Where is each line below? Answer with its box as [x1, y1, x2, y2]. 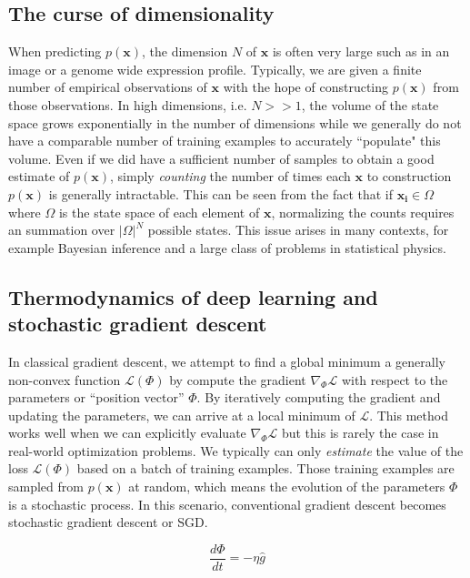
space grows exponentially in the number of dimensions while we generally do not [8, 113, 462, 132]
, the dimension [142, 42, 228, 61]
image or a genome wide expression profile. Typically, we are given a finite [8, 59, 422, 78]
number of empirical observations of [8, 77, 207, 96]
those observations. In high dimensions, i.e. [8, 95, 247, 114]
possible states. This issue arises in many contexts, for [147, 220, 449, 239]
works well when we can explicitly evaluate [8, 423, 246, 442]
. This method [369, 405, 448, 424]
